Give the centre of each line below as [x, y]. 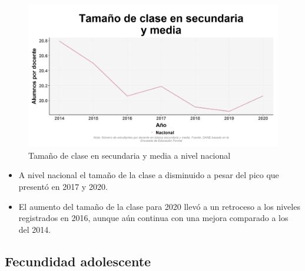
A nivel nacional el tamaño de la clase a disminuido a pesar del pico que [149, 175]
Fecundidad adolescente [78, 261]
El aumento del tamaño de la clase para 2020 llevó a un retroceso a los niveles [159, 206]
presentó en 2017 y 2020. [63, 186]
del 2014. [35, 229]
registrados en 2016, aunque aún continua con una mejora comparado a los [153, 218]
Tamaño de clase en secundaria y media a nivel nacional [130, 155]
